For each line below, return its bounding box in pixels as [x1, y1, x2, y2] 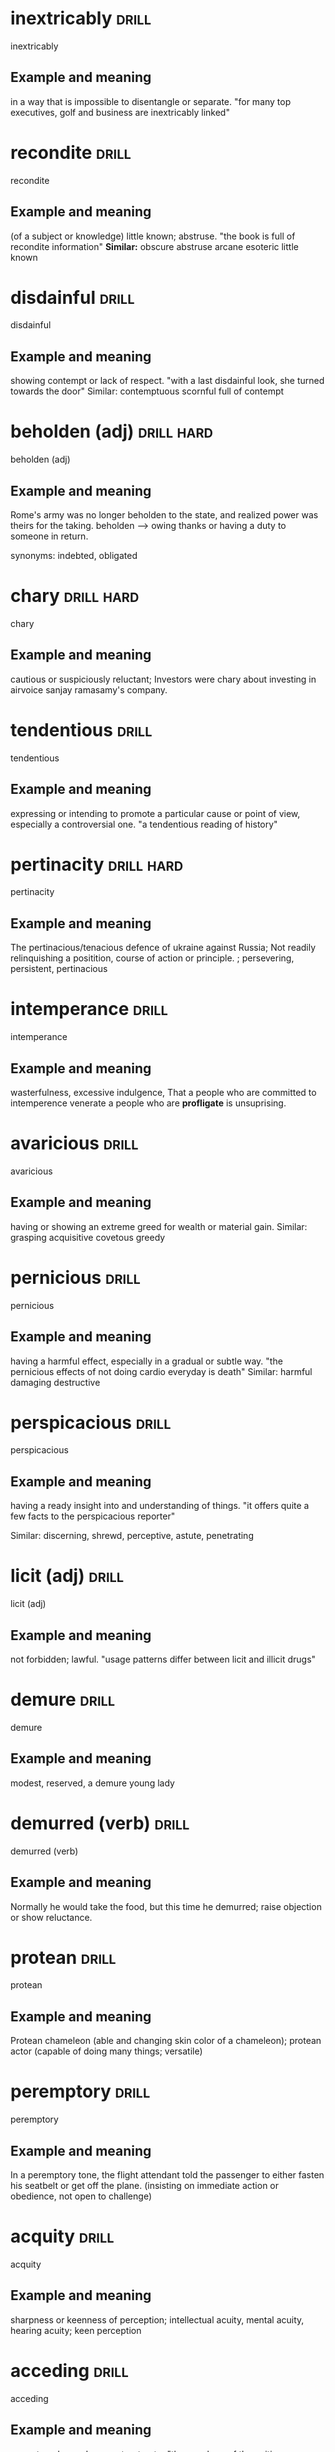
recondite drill [10, 141, 132, 164]
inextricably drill [10, 7, 152, 30]
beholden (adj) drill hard [10, 420, 214, 443]
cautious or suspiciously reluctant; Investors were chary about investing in [10, 673, 317, 685]
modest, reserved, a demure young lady [10, 1777, 175, 1789]
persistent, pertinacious [10, 963, 108, 975]
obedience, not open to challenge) [10, 2190, 153, 2202]
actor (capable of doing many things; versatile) [10, 2045, 203, 2057]
